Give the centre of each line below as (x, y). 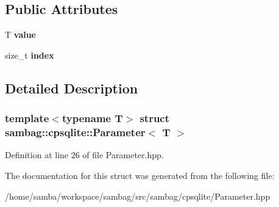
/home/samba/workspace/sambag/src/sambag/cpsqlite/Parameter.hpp (138, 196)
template (27, 118)
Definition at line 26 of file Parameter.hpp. (84, 155)
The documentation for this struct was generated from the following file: (140, 175)
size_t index (30, 55)
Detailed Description (72, 88)
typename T (92, 118)
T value (20, 34)
